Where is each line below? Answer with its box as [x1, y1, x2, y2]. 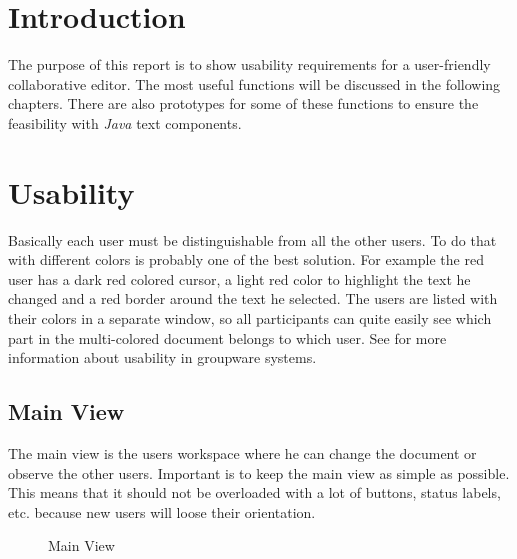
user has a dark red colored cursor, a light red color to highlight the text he [8, 268, 471, 289]
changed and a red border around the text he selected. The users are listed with [8, 288, 498, 309]
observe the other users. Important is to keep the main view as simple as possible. [8, 462, 510, 483]
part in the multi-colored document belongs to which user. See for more [8, 327, 447, 348]
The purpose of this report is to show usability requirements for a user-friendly [8, 54, 491, 75]
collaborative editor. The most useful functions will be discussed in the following [8, 73, 501, 94]
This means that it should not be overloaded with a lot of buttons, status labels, [8, 482, 501, 503]
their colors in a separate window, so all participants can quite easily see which [8, 308, 492, 328]
